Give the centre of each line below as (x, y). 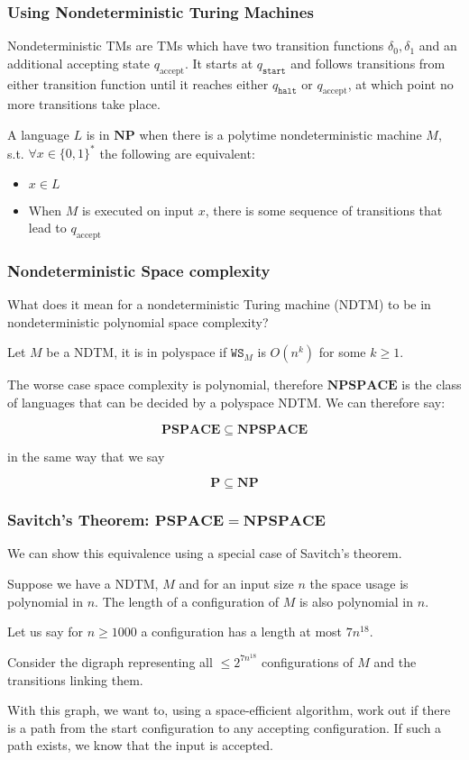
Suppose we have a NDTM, (83, 584)
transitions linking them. (75, 679)
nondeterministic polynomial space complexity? (138, 321)
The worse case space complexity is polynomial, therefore (165, 385)
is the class (432, 385)
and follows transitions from (368, 63)
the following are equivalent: (177, 153)
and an (438, 46)
